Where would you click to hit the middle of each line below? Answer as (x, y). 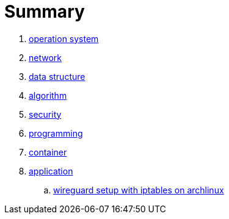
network (45, 57)
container (48, 152)
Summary (45, 12)
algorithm (48, 95)
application (51, 171)
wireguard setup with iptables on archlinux (139, 190)
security (45, 114)
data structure (57, 76)
